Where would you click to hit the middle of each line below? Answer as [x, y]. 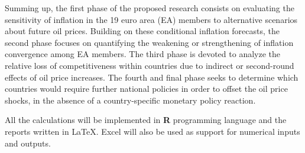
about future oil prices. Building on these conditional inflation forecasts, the [142, 31]
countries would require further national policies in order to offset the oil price [146, 89]
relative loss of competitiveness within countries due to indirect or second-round [150, 65]
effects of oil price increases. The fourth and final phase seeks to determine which [152, 77]
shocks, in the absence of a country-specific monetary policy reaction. [130, 100]
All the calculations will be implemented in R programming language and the [146, 120]
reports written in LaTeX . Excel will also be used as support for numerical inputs [152, 131]
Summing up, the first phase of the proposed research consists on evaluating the [150, 8]
